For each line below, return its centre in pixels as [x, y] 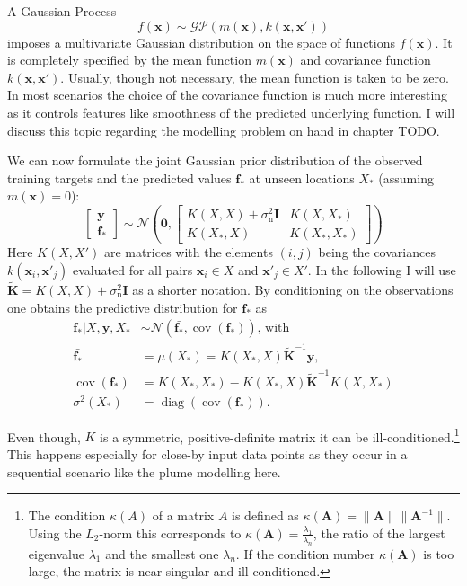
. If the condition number [305, 553]
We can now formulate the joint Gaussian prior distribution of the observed [215, 160]
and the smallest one [162, 553]
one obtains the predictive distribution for [123, 307]
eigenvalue [57, 553]
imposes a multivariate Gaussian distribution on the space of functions [202, 42]
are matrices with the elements [188, 252]
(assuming [406, 178]
